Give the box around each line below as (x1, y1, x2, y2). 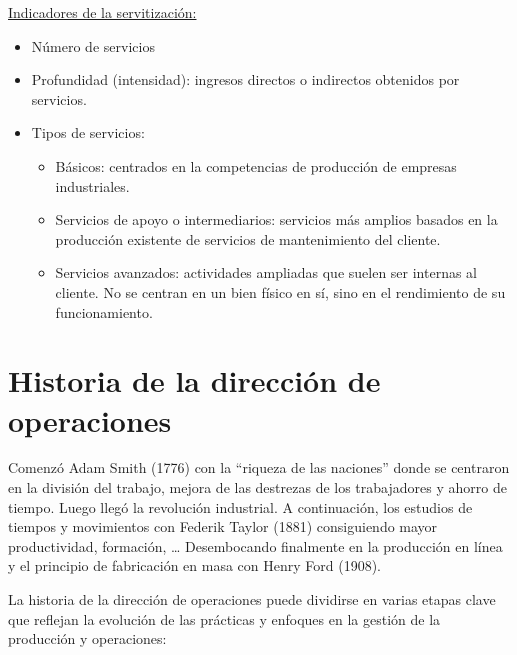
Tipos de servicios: (31, 122, 145, 143)
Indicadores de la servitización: (8, 2, 197, 22)
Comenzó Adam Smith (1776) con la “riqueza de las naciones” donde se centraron (8, 457, 510, 478)
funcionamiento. (55, 301, 153, 322)
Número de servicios (31, 35, 155, 56)
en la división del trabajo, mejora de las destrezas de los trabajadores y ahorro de (8, 477, 507, 498)
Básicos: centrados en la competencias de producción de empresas (55, 155, 457, 176)
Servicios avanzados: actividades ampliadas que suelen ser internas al (55, 262, 478, 283)
